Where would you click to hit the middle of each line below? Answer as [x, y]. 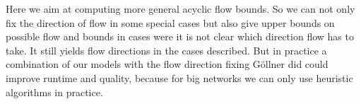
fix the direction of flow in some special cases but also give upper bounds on [170, 22]
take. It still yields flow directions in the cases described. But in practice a [166, 50]
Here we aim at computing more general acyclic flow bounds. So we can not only [180, 8]
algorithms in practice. [54, 92]
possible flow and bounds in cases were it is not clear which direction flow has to [180, 36]
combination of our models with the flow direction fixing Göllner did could [167, 64]
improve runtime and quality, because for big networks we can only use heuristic [179, 77]
